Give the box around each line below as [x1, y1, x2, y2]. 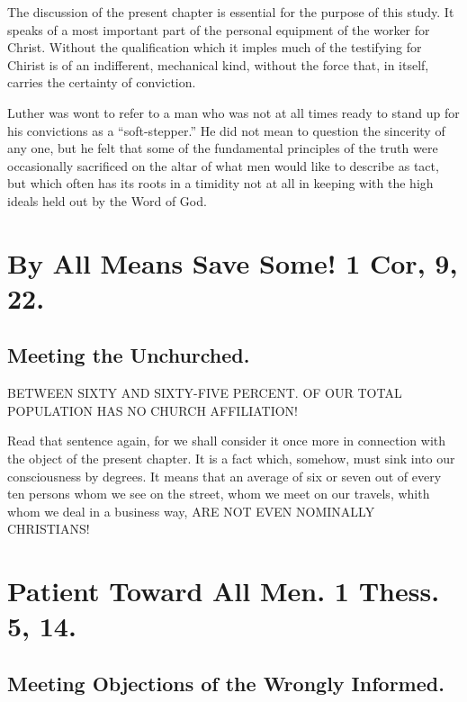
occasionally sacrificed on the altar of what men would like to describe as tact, [7, 156, 439, 175]
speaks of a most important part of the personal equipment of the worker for [7, 20, 430, 39]
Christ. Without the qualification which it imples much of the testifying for [7, 38, 422, 57]
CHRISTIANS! [7, 519, 90, 538]
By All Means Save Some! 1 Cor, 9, [7, 244, 458, 281]
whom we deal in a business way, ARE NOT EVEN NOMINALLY [7, 501, 375, 520]
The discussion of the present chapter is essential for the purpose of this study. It [7, 3, 454, 21]
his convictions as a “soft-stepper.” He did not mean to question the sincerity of [7, 121, 445, 139]
